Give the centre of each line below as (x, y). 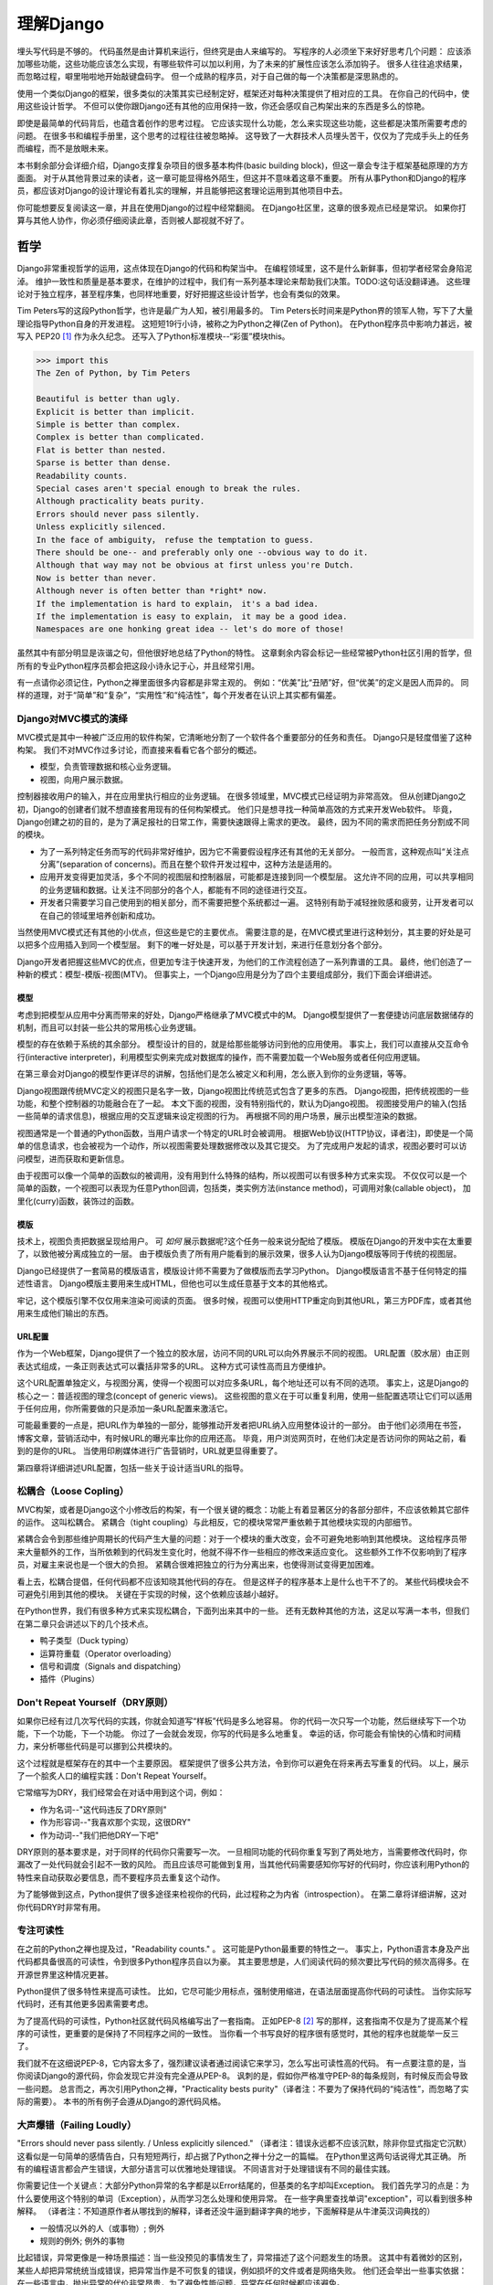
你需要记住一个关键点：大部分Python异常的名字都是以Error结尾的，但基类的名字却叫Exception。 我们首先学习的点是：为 (243, 2185)
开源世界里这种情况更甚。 (65, 1974)
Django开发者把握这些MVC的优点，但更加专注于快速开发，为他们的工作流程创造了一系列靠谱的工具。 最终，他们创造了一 (244, 962)
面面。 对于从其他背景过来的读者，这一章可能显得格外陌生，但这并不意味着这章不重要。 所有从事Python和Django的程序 (242, 178)
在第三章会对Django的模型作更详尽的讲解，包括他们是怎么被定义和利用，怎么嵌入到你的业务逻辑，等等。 (214, 1074)
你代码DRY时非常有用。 (61, 1907)
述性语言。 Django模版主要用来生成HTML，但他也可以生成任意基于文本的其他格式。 (175, 1283)
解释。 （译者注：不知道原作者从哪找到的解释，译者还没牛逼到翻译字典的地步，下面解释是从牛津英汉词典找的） (226, 2211)
